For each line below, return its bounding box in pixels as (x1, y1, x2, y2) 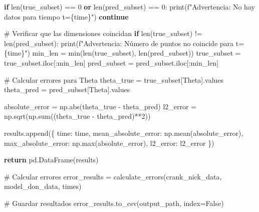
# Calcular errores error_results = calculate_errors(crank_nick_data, (4, 171, 222, 181)
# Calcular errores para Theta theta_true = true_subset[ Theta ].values (4, 74, 224, 85)
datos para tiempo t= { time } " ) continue (4, 11, 129, 22)
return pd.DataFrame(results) (4, 154, 99, 165)
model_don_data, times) (4, 181, 82, 191)
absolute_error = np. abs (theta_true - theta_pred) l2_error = (4, 101, 197, 111)
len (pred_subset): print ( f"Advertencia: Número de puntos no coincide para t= (4, 38, 244, 48)
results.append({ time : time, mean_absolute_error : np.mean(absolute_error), (4, 127, 243, 138)
